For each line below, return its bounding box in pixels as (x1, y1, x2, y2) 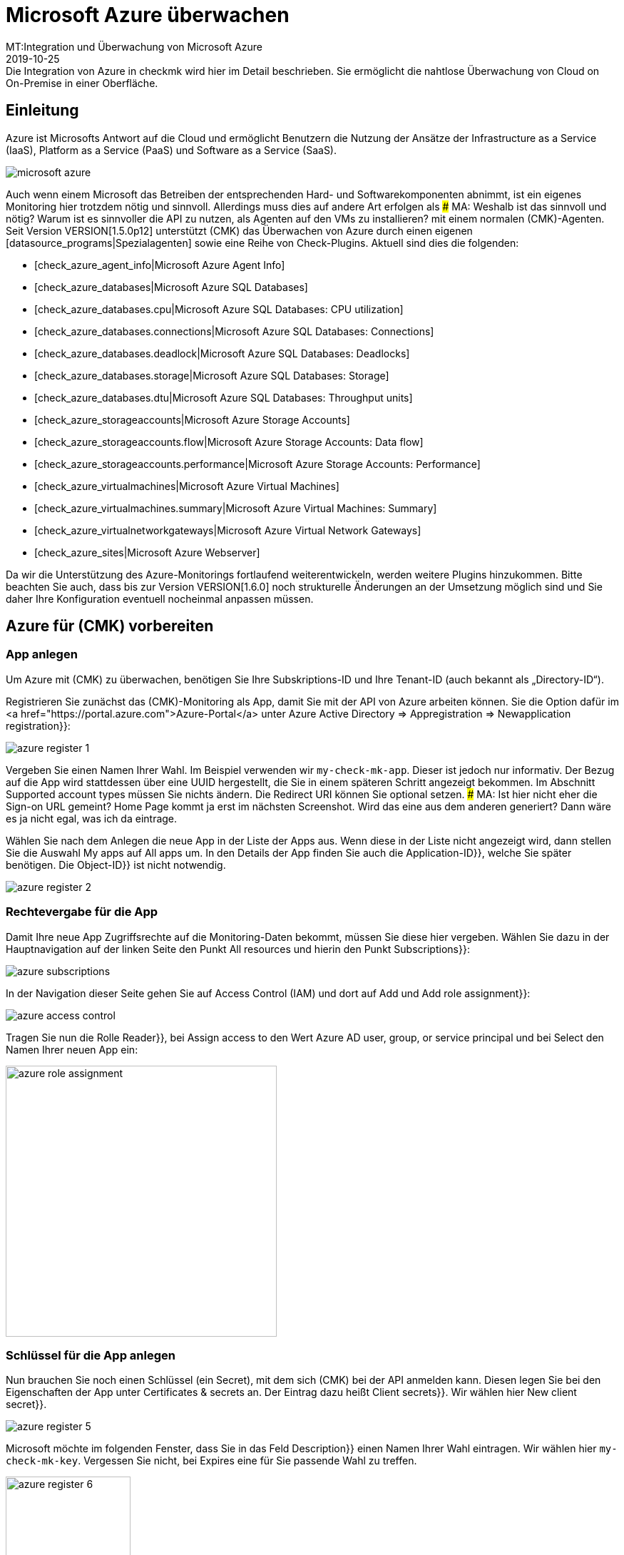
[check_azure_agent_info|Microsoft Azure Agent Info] (34, 258, 285, 271)
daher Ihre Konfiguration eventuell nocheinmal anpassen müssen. (6, 592, 314, 605)
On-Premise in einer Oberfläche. (6, 76, 158, 89)
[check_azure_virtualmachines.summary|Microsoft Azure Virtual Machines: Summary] (34, 501, 437, 514)
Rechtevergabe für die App (6, 904, 158, 919)
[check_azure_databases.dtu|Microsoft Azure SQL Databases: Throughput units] (34, 391, 413, 404)
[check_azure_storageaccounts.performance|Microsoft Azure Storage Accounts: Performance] (34, 457, 481, 470)
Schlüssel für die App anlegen (6, 1347, 175, 1362)
